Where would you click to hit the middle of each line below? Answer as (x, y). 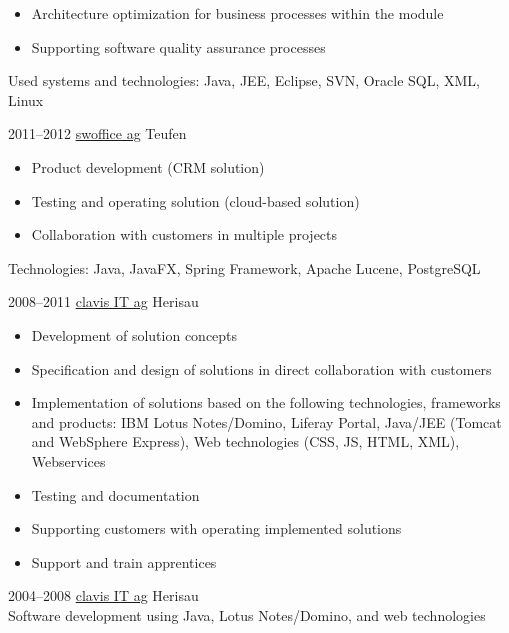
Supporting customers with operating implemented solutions (216, 528)
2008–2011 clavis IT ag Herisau (103, 301)
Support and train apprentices (124, 561)
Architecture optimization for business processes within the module (237, 13)
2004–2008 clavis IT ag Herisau (103, 595)
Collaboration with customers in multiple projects (184, 234)
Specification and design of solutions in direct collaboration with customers (261, 368)
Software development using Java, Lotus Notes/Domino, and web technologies (247, 614)
